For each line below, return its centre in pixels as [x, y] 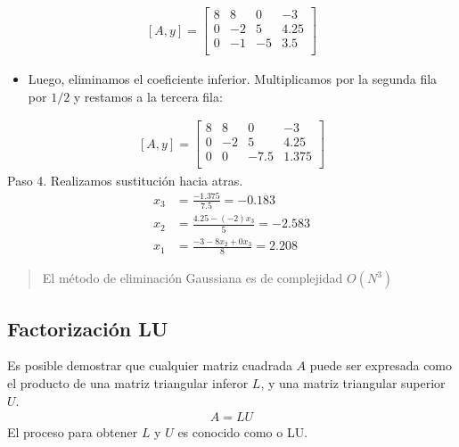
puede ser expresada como [381, 365]
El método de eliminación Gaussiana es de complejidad [193, 278]
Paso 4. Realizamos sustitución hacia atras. [125, 180]
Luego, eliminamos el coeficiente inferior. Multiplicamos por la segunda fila [233, 79]
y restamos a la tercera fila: [148, 96]
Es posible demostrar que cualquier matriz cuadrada [150, 365]
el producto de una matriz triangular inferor [128, 383]
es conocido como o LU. [243, 432]
